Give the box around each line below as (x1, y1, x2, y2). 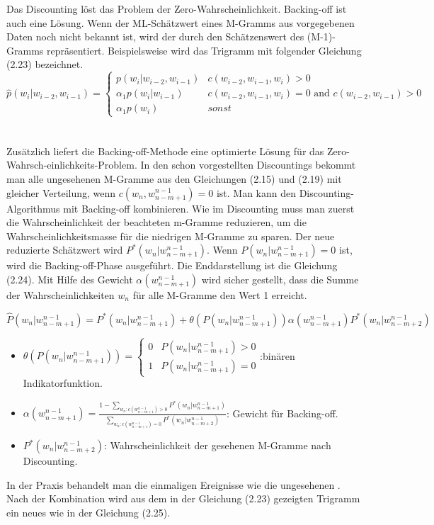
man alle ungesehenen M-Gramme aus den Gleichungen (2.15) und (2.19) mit (6, 171, 342, 186)
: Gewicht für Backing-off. (226, 405, 338, 420)
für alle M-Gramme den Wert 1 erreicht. (132, 287, 307, 302)
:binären (260, 348, 295, 363)
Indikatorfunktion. (23, 376, 103, 390)
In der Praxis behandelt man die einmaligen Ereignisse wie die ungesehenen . (6, 477, 341, 492)
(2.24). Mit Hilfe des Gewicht (6, 271, 133, 286)
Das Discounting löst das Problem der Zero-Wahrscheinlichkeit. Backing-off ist (6, 1, 347, 16)
